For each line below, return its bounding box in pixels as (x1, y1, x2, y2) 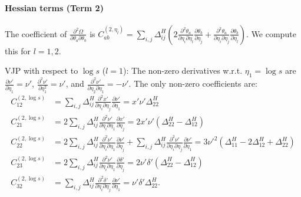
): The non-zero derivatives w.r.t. (123, 64, 243, 77)
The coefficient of (5, 27, 67, 40)
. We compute (246, 27, 296, 40)
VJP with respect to (5, 64, 78, 77)
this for (5, 44, 31, 57)
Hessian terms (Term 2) (5, 1, 104, 14)
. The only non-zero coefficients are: (128, 77, 257, 90)
